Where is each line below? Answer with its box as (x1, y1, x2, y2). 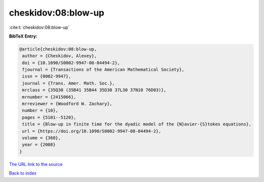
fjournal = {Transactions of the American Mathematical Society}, (22, 67, 185, 73)
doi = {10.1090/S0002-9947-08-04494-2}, (22, 60, 120, 65)
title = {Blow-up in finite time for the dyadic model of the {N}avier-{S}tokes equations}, (22, 121, 252, 127)
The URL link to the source (9, 161, 63, 167)
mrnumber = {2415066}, (22, 94, 77, 100)
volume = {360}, (22, 135, 61, 141)
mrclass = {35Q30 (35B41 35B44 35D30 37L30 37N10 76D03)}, (22, 87, 167, 93)
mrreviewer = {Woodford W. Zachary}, (22, 101, 112, 107)
